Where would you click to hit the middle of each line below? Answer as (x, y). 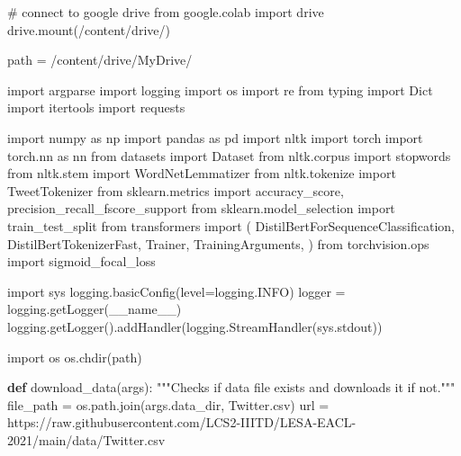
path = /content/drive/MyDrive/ (100, 60)
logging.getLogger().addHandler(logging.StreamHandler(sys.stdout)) (195, 326)
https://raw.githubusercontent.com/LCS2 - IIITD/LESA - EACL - (182, 422)
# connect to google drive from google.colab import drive (166, 12)
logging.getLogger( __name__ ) (95, 309)
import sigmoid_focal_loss (81, 261)
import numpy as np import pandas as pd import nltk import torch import (215, 137)
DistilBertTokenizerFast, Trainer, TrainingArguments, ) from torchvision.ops (218, 243)
